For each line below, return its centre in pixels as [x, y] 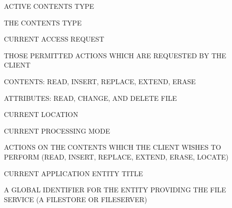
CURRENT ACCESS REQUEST [54, 39]
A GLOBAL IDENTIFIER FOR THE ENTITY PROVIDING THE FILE [115, 190]
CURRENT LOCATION [41, 114]
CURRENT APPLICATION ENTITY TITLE [74, 173]
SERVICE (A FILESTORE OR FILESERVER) [76, 199]
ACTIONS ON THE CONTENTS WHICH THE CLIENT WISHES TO [113, 147]
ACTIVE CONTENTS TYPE [49, 6]
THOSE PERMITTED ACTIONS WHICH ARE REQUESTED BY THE [115, 55]
